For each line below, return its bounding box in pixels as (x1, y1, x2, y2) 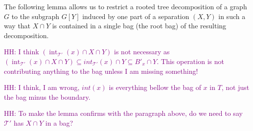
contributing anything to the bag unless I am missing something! (4, 65, 198, 76)
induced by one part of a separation (82, 11, 189, 21)
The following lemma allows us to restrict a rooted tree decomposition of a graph (4, 1, 247, 11)
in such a (218, 11, 246, 21)
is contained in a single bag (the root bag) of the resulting (52, 21, 227, 31)
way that (4, 21, 31, 31)
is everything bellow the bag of (109, 82, 201, 92)
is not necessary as (114, 46, 170, 57)
